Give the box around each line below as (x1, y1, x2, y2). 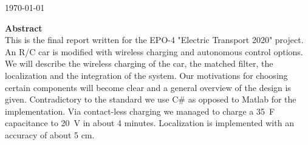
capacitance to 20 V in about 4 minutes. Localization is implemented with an (5, 116, 294, 129)
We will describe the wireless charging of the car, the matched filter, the (5, 57, 273, 70)
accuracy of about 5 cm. (5, 128, 95, 141)
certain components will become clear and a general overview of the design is (5, 81, 291, 93)
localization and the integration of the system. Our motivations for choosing (5, 69, 288, 81)
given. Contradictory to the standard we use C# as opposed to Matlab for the (5, 93, 296, 106)
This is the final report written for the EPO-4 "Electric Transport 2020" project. (5, 33, 304, 46)
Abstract (5, 21, 43, 34)
